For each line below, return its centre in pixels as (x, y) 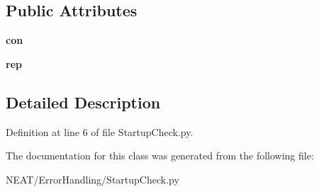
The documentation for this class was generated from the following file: (160, 156)
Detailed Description (83, 102)
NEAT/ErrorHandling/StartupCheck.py (93, 179)
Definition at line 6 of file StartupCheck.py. (100, 131)
